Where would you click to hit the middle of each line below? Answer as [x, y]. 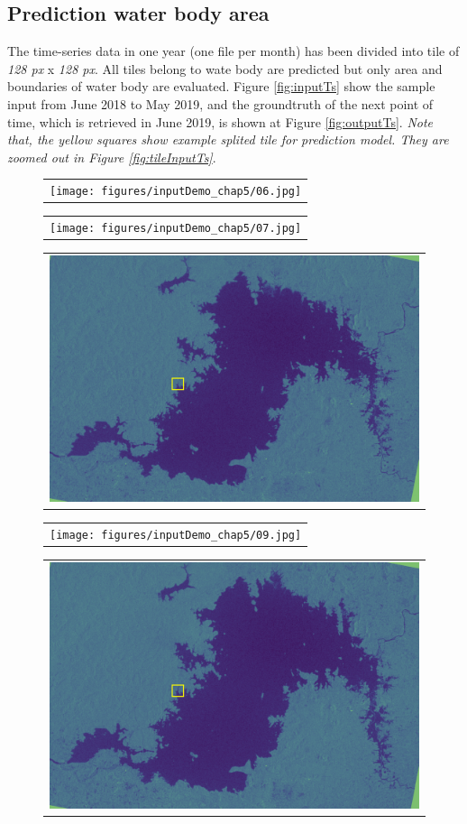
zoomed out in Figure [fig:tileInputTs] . [112, 157]
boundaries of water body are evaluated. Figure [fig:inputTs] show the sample [221, 86]
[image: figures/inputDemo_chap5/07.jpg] [176, 229]
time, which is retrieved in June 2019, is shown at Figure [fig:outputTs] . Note [220, 121]
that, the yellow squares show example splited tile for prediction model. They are [228, 139]
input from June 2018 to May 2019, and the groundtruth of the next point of [220, 103]
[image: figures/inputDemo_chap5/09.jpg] [176, 535]
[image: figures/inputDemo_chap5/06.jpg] [176, 192]
